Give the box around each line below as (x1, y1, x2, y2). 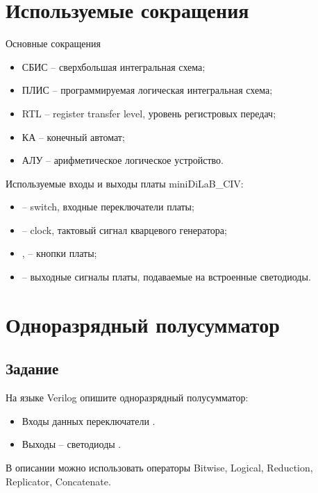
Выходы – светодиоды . (22, 437, 122, 451)
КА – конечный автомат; (22, 129, 125, 144)
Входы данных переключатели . (22, 413, 156, 428)
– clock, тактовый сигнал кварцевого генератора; (22, 222, 227, 237)
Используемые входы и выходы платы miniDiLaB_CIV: (6, 176, 244, 190)
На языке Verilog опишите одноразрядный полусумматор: (6, 390, 249, 405)
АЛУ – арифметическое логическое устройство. (22, 153, 224, 167)
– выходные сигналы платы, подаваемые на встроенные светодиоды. (22, 269, 311, 284)
